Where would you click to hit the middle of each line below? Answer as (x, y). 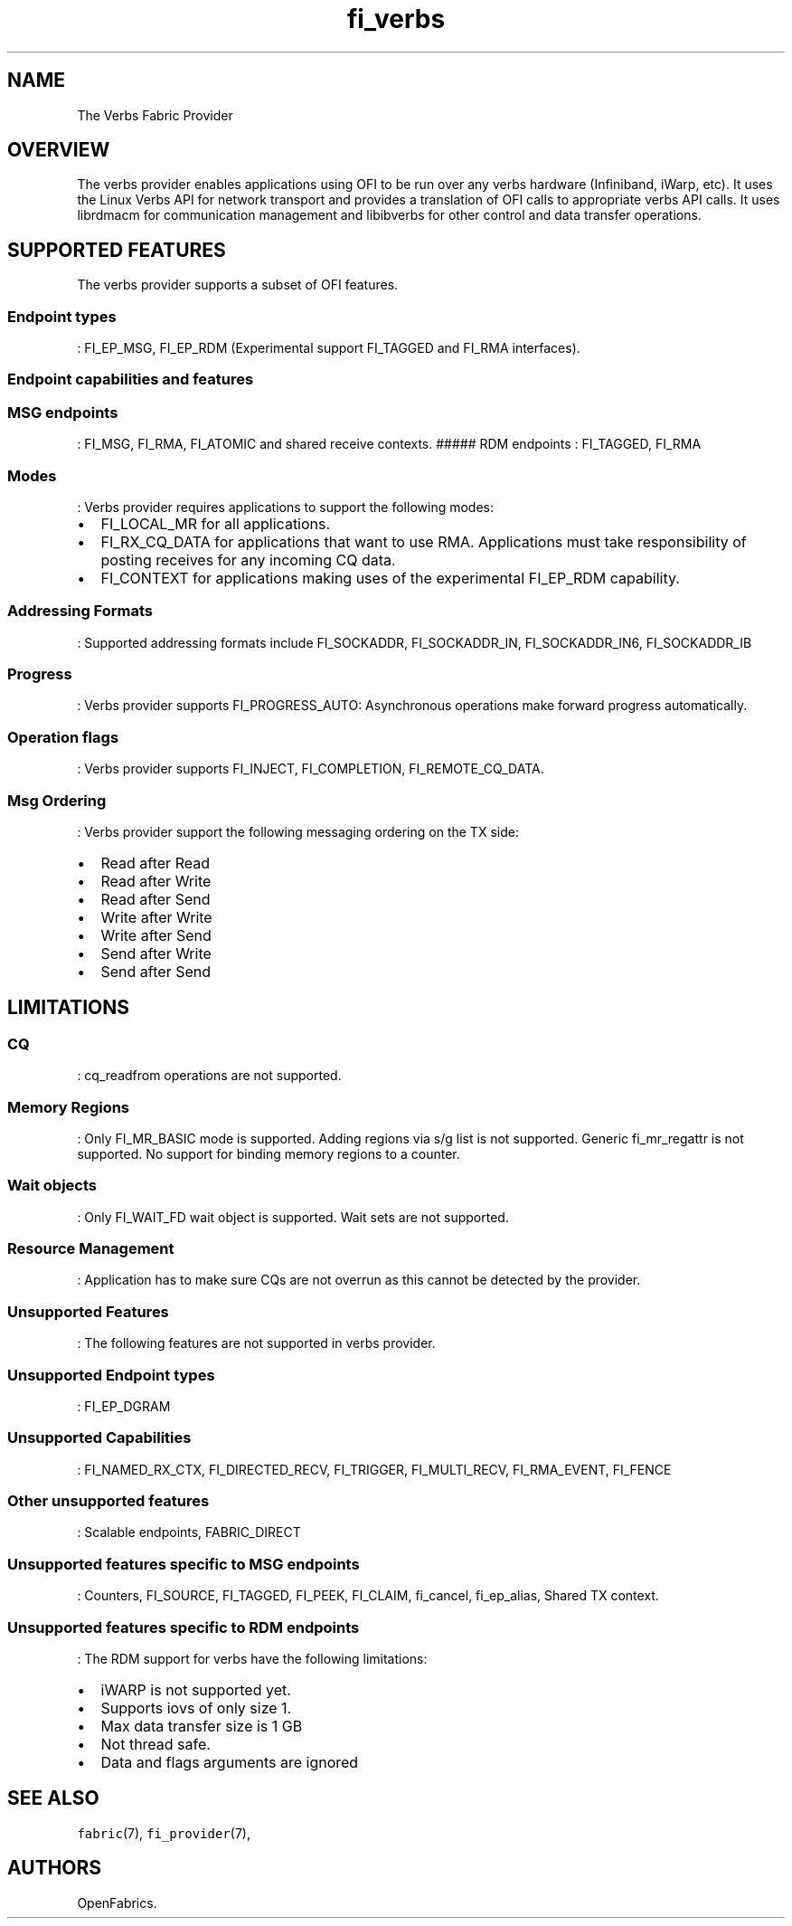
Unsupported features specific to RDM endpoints (184, 1627)
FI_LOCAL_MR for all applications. (216, 523)
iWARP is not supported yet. (196, 1689)
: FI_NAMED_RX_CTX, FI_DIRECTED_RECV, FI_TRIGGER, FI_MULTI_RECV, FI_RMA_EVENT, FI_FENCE (374, 1469)
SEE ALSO (53, 1798)
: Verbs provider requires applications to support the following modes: (286, 507)
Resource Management (91, 1248)
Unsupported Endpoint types (111, 1375)
